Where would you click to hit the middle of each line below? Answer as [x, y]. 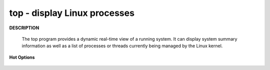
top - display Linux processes [72, 13]
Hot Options [22, 57]
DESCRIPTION [24, 28]
